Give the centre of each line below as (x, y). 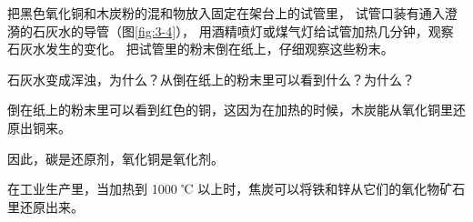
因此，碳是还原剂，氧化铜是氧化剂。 (116, 158)
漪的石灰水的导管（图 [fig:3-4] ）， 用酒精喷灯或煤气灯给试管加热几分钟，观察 (231, 30)
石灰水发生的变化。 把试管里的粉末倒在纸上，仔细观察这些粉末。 (201, 49)
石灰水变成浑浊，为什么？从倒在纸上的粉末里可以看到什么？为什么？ (211, 79)
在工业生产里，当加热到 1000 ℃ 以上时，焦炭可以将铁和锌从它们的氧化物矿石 (236, 189)
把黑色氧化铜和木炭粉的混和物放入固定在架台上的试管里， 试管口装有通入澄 (232, 13)
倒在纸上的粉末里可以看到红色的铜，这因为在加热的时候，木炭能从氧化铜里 (230, 110)
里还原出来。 (45, 206)
